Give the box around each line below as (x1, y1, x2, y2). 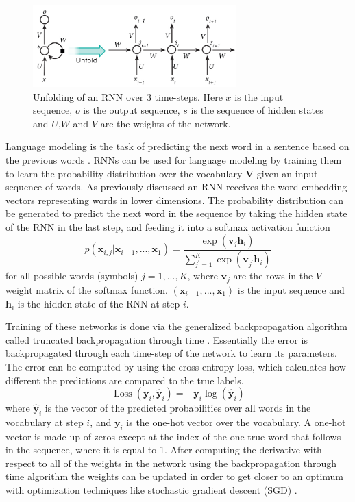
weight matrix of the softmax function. (5, 282, 168, 297)
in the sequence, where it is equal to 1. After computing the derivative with (5, 442, 322, 457)
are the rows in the (233, 268, 313, 283)
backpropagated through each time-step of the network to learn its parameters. (5, 346, 337, 360)
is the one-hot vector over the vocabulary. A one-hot (126, 414, 346, 429)
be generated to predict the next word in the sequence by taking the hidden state (5, 206, 347, 221)
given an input (256, 166, 318, 180)
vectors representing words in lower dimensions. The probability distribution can (5, 192, 344, 207)
